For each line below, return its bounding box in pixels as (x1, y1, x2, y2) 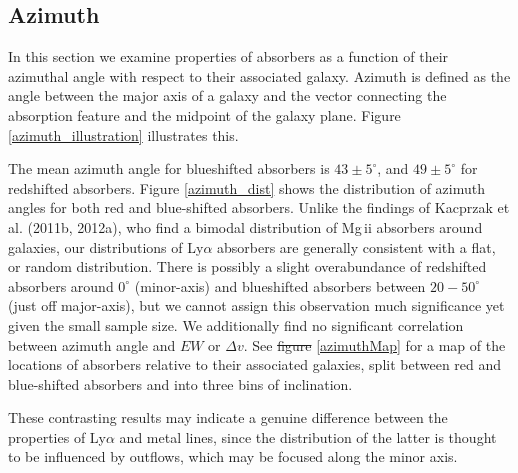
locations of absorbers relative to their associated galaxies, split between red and (8, 354, 502, 375)
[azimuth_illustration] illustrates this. (8, 124, 239, 145)
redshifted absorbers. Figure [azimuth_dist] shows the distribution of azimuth (8, 177, 485, 198)
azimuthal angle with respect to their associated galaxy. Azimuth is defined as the (8, 65, 511, 86)
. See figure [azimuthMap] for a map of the (243, 334, 506, 355)
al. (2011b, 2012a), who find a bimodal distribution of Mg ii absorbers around (8, 216, 483, 237)
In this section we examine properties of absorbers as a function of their (8, 46, 449, 67)
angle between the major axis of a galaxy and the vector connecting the (8, 85, 447, 106)
